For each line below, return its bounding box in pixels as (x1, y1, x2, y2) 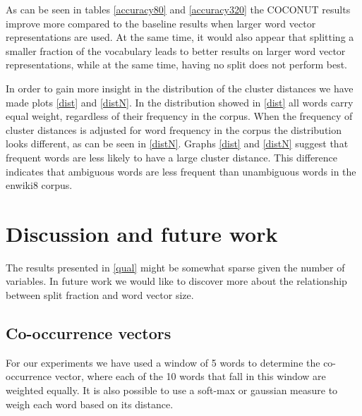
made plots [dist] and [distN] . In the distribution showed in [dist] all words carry (6, 94, 354, 109)
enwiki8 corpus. (6, 178, 73, 192)
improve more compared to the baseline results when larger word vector (6, 16, 316, 30)
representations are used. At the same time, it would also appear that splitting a (6, 30, 354, 44)
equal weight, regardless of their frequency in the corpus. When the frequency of (6, 109, 353, 123)
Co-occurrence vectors (6, 322, 171, 344)
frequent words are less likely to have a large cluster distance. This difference (6, 149, 338, 164)
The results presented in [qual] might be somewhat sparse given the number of (6, 259, 345, 274)
